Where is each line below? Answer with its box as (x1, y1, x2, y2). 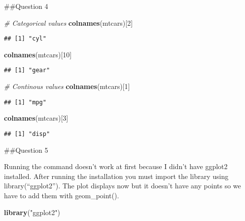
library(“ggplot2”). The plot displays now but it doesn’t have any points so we (4, 180, 241, 191)
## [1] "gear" (4, 67, 50, 74)
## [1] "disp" (4, 130, 50, 137)
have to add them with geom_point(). (4, 190, 119, 200)
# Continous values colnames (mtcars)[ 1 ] (4, 81, 130, 91)
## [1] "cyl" (4, 35, 46, 43)
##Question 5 (4, 144, 48, 155)
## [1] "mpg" (4, 98, 46, 106)
